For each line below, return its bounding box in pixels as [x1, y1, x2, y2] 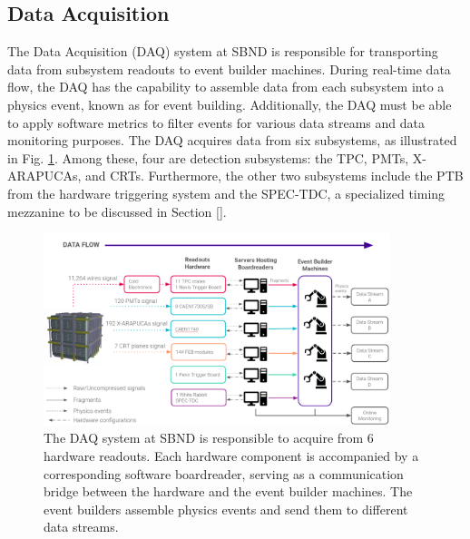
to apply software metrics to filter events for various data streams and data [7, 113, 425, 132]
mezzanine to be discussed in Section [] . [7, 201, 227, 220]
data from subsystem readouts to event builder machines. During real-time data [7, 59, 451, 78]
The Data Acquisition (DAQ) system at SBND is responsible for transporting [7, 42, 438, 61]
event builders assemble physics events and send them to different [44, 499, 408, 518]
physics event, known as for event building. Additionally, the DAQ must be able [7, 94, 452, 113]
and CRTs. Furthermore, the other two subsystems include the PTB [85, 166, 464, 185]
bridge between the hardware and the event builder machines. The [44, 482, 413, 501]
